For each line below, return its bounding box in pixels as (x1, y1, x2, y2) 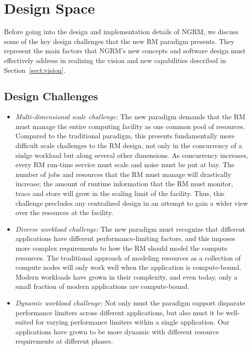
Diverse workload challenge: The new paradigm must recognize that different (15, 223, 246, 234)
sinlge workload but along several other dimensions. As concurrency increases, (15, 150, 249, 160)
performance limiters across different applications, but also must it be (15, 307, 224, 317)
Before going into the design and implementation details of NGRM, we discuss (4, 26, 239, 37)
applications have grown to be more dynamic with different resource (15, 326, 219, 336)
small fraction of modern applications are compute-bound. (15, 281, 189, 291)
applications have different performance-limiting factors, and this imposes (15, 233, 235, 243)
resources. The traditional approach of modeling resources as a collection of (15, 252, 241, 262)
